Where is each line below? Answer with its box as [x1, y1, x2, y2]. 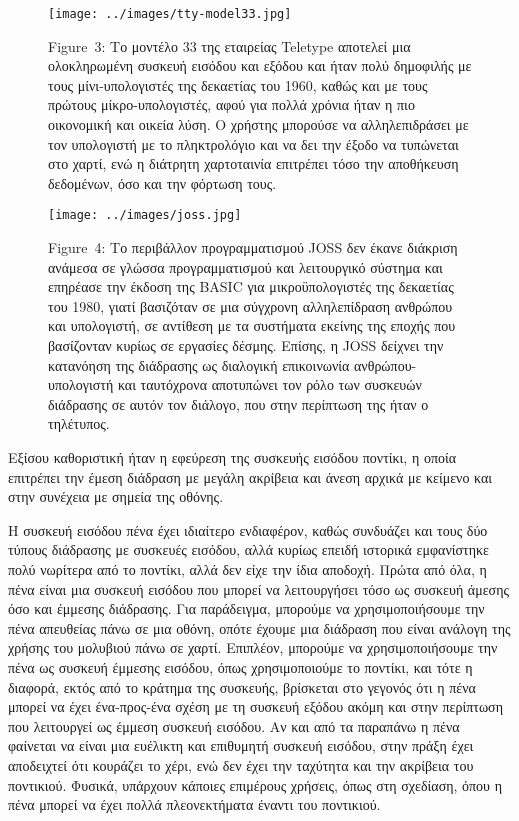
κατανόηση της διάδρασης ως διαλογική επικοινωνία [48, 354, 350, 375]
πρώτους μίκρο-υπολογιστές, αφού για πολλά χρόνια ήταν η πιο [48, 94, 415, 115]
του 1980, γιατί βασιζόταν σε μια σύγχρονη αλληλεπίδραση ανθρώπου [48, 295, 453, 316]
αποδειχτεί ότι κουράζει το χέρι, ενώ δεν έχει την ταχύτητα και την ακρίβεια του [8, 754, 474, 775]
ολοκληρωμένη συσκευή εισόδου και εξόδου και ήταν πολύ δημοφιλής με [48, 55, 472, 76]
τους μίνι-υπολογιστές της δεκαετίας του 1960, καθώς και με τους [48, 74, 428, 95]
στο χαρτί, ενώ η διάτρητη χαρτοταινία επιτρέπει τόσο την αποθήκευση [48, 153, 459, 174]
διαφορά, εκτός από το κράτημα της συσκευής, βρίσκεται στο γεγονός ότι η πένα [8, 676, 476, 697]
